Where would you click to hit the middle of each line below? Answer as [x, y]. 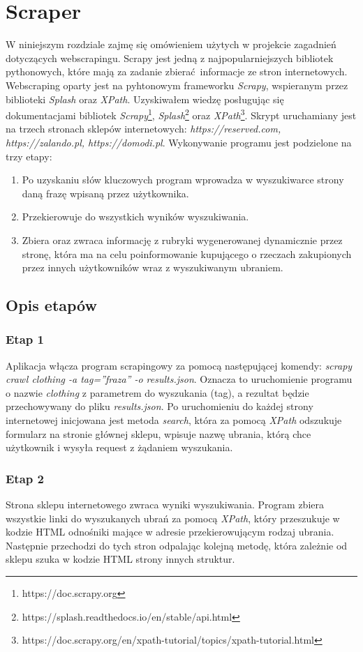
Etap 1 [25, 339]
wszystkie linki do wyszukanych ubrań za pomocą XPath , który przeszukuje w [173, 518]
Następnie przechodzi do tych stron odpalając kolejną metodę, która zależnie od [177, 545]
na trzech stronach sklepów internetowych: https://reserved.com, [143, 129]
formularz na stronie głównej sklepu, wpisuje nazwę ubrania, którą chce [158, 433]
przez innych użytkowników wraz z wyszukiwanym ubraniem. [153, 267]
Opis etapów [51, 305]
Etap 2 [25, 478]
